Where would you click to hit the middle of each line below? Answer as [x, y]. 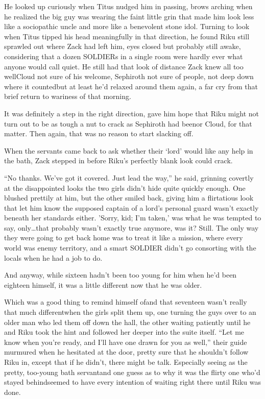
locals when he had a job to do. [53, 257]
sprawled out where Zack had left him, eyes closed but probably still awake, [123, 46]
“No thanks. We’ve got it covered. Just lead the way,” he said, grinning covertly [129, 177]
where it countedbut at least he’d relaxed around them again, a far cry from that [131, 86]
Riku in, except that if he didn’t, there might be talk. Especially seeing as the [126, 362]
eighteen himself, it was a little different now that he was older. [103, 284]
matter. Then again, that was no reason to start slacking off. [99, 133]
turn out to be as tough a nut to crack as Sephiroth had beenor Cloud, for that [128, 123]
